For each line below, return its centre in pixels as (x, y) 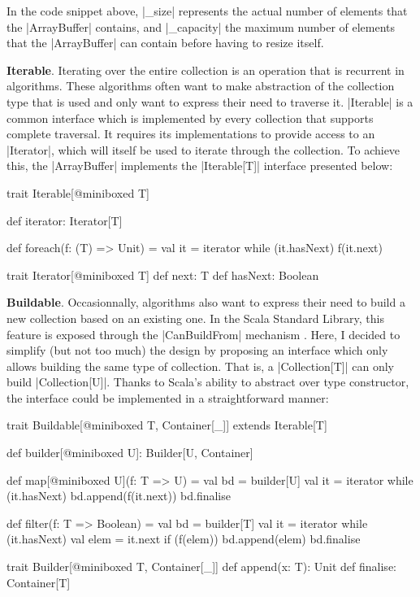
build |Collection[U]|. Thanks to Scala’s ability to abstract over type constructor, (208, 382)
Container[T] (39, 582)
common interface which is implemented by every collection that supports (190, 118)
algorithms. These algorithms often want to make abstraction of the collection (201, 86)
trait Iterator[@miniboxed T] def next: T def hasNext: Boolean (163, 275)
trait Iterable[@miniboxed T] (78, 192)
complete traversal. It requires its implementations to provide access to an (191, 134)
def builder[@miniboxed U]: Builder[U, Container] (130, 453)
